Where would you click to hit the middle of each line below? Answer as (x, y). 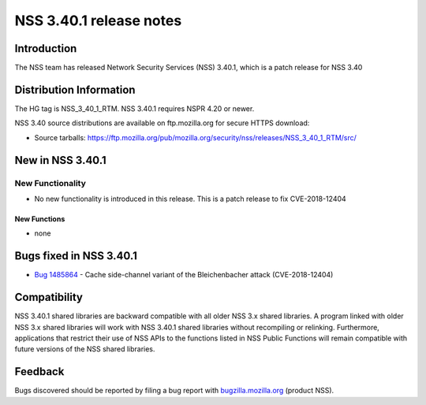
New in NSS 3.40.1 (60, 160)
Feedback (39, 372)
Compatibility (49, 297)
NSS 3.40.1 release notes (98, 20)
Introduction (46, 48)
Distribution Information (75, 89)
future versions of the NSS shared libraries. (85, 349)
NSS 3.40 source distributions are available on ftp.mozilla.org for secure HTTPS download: (162, 123)
